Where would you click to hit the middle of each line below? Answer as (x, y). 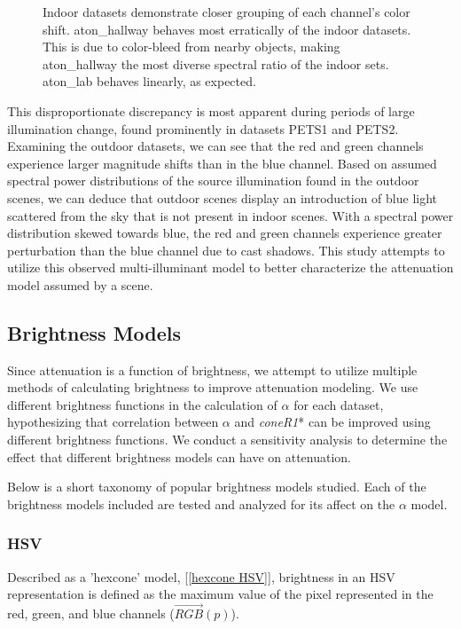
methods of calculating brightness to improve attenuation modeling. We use (213, 387)
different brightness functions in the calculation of (142, 404)
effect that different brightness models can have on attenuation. (180, 456)
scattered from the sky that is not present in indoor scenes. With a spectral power (230, 215)
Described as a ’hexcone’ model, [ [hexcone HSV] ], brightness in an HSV (201, 576)
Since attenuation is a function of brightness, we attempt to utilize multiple (212, 370)
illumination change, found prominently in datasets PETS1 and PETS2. (203, 128)
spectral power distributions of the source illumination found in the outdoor (213, 181)
